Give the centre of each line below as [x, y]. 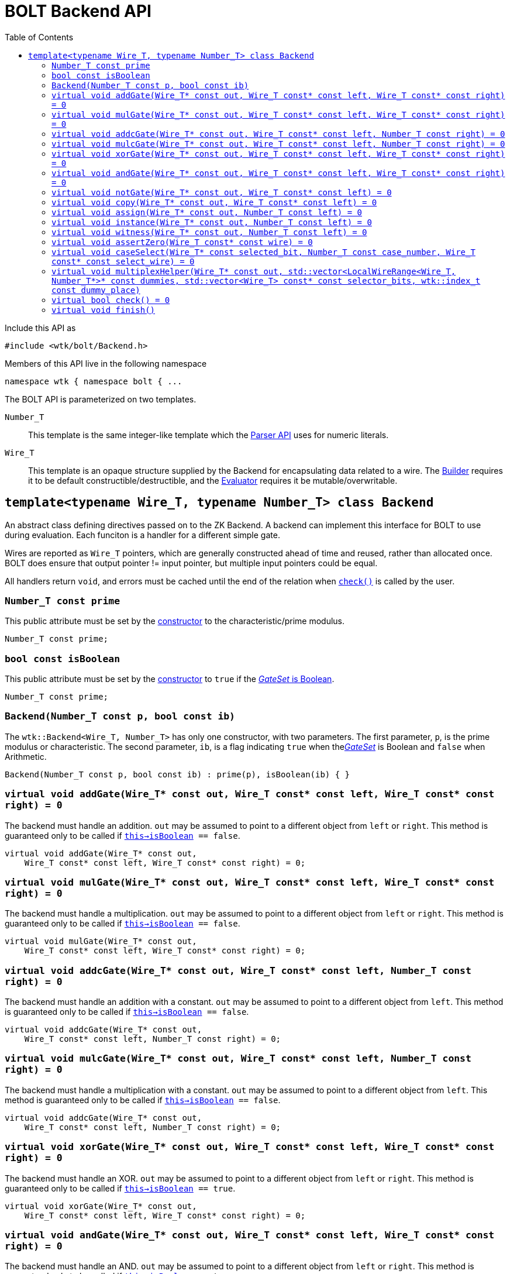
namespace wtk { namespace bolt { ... [94, 381]
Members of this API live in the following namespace [106, 363]
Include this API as [40, 328]
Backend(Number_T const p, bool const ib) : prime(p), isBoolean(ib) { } [178, 774]
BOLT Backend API [78, 11]
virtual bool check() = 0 [111, 300]
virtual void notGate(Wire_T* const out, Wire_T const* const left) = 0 [222, 192]
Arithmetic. [26, 756]
